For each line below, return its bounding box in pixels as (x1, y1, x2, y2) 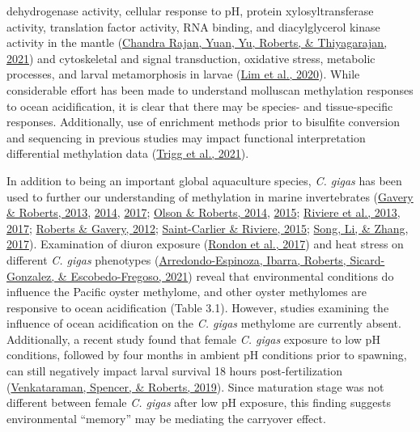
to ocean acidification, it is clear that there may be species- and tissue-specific (6, 97, 393, 114)
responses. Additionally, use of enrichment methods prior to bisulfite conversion (6, 113, 401, 130)
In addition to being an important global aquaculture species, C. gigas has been (6, 172, 402, 188)
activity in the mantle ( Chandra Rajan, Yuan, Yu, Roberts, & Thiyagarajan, (6, 34, 388, 51)
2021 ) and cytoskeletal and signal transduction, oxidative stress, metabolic (6, 49, 375, 66)
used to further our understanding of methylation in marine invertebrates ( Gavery (6, 188, 414, 205)
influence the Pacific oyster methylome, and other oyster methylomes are (6, 283, 367, 300)
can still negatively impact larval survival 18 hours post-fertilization (6, 362, 343, 379)
